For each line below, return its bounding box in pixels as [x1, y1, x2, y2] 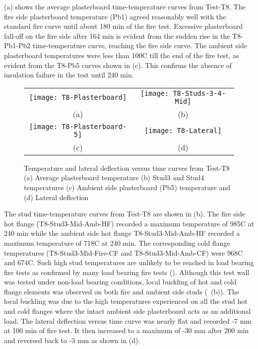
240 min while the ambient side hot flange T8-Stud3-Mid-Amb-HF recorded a [4, 228, 240, 238]
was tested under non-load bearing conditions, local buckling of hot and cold [4, 277, 237, 287]
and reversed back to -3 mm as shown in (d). [4, 335, 140, 345]
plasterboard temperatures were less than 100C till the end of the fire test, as [4, 50, 239, 60]
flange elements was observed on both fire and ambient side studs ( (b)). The [4, 286, 239, 296]
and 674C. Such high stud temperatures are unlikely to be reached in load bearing [4, 257, 254, 268]
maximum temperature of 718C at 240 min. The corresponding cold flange [4, 237, 230, 248]
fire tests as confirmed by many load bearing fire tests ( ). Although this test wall [4, 267, 250, 277]
